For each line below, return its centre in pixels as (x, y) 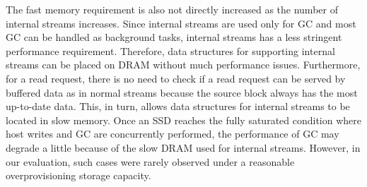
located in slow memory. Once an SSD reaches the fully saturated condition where (184, 120)
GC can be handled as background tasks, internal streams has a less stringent (174, 37)
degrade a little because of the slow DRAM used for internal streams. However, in (183, 147)
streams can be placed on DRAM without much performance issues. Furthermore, (183, 65)
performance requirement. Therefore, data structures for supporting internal (170, 50)
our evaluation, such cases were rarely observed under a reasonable (150, 161)
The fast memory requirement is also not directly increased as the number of (172, 9)
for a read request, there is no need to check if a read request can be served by (176, 78)
